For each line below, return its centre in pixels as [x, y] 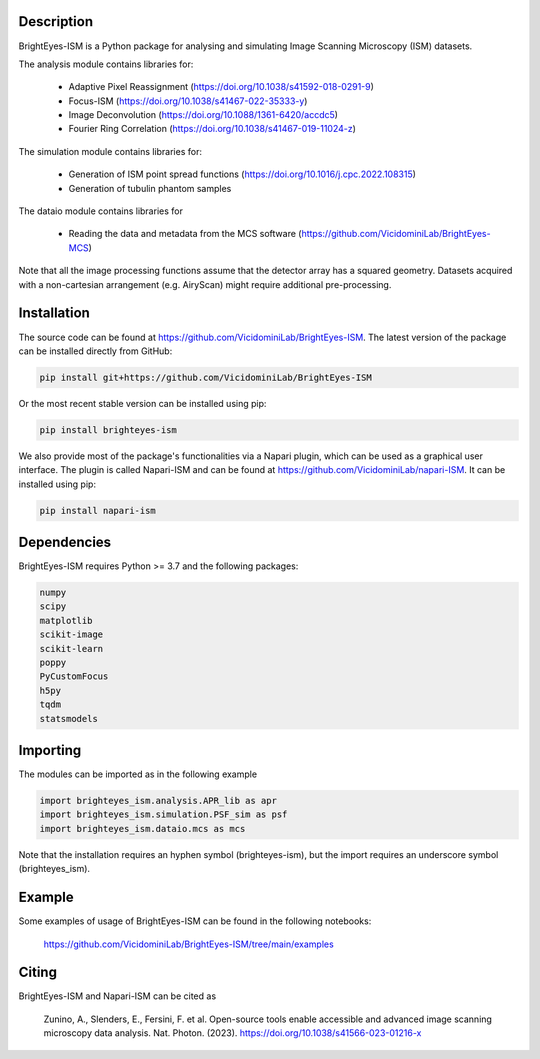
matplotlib [66, 620]
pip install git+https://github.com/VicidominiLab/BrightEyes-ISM [205, 377]
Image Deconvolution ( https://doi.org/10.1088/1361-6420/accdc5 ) [203, 115]
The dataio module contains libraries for [101, 211]
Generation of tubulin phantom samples [150, 188]
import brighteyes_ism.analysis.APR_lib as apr [158, 801]
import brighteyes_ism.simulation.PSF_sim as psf [163, 814]
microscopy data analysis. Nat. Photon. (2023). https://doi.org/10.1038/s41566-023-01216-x [232, 1033]
